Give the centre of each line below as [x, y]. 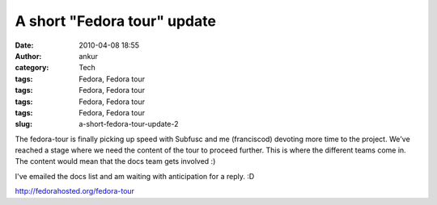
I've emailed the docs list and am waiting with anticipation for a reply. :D [135, 176]
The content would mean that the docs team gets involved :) [115, 161]
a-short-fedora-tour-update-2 [129, 124]
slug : [23, 124]
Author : [28, 56]
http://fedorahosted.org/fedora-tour [75, 191]
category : [32, 68]
